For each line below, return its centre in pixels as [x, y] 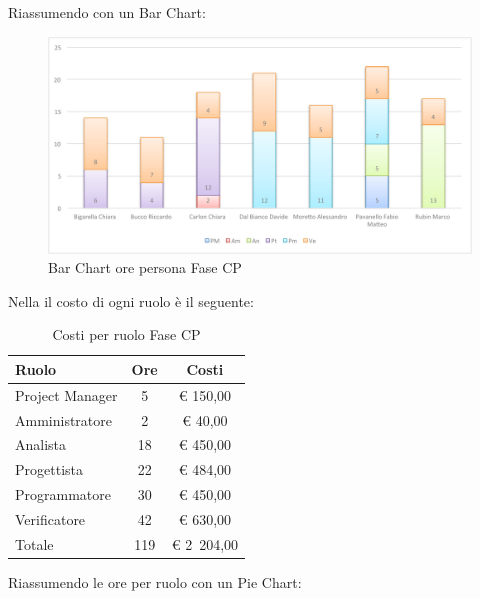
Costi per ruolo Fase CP [126, 334]
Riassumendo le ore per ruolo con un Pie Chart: [155, 581]
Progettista [49, 469]
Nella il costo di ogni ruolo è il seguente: [131, 300]
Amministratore [63, 419]
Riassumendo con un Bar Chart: [107, 12]
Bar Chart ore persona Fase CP [145, 267]
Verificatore [50, 519]
